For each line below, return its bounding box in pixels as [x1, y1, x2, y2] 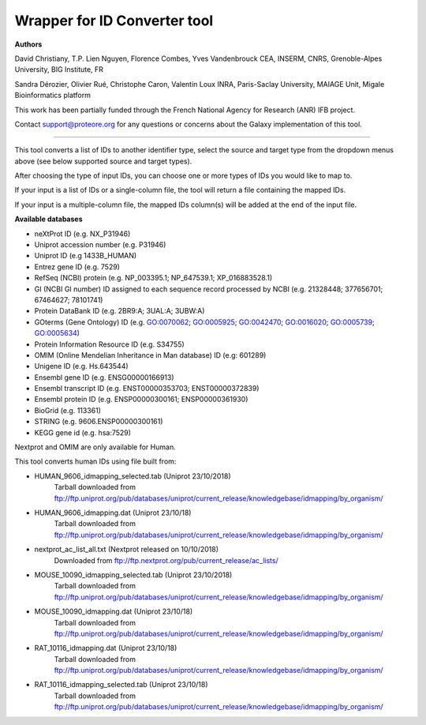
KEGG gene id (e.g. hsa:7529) [34, 427, 132, 438]
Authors [14, 39, 43, 49]
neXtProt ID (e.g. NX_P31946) [34, 229, 131, 239]
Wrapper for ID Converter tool [14, 12, 214, 29]
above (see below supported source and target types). [14, 156, 192, 166]
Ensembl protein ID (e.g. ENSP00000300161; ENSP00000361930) [34, 395, 248, 404]
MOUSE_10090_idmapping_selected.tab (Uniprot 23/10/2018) [34, 569, 233, 580]
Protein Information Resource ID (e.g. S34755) [34, 340, 185, 349]
